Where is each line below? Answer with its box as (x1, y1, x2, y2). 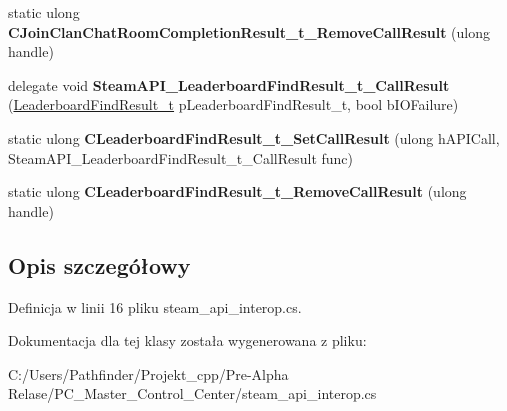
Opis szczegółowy (8, 249, 191, 280)
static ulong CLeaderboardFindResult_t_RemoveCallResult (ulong (8, 181, 467, 202)
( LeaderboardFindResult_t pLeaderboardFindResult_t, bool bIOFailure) (8, 94, 459, 115)
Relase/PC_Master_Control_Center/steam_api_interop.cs (8, 383, 377, 404)
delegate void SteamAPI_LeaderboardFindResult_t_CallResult (8, 74, 450, 95)
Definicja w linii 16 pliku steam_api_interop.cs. (8, 296, 302, 317)
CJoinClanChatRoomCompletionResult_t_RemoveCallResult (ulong (8, 21, 491, 42)
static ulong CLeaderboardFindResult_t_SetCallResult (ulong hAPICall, (8, 127, 500, 148)
